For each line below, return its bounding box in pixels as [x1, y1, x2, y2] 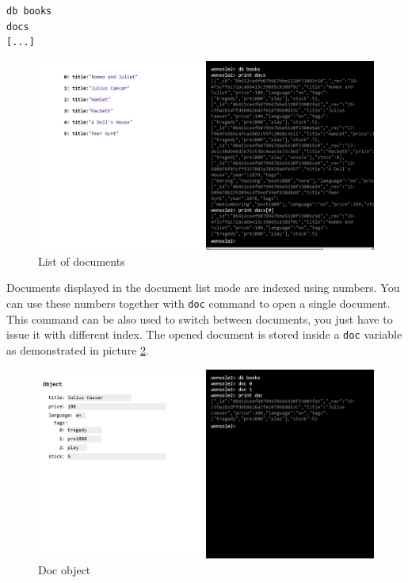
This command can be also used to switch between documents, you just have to [6, 310, 393, 327]
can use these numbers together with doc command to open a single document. [6, 295, 391, 312]
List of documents [38, 252, 125, 269]
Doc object [38, 561, 91, 577]
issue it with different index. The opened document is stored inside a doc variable [6, 326, 402, 343]
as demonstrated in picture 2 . [6, 341, 149, 358]
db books [6, 6, 52, 17]
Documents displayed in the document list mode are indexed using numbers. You [6, 279, 400, 296]
